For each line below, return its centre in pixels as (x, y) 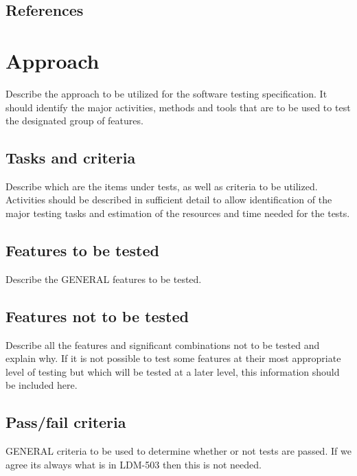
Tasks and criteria (71, 158)
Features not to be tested (97, 316)
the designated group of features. (74, 121)
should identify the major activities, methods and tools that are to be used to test (178, 107)
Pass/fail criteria (66, 422)
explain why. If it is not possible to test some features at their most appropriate (173, 358)
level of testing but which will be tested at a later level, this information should (173, 371)
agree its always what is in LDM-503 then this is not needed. (134, 464)
